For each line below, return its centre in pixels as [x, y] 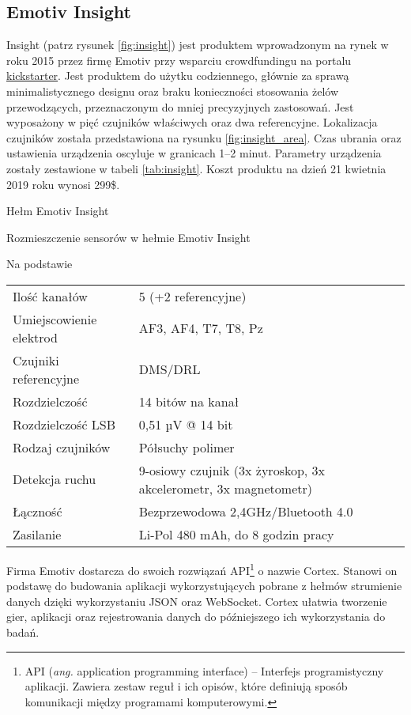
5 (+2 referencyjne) [192, 296]
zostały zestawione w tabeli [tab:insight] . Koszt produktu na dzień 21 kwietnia [196, 168]
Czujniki [36, 360]
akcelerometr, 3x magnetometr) [225, 488]
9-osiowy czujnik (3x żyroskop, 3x [232, 470]
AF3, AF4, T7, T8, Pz [201, 328]
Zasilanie [37, 534]
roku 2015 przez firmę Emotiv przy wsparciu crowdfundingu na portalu [179, 60]
